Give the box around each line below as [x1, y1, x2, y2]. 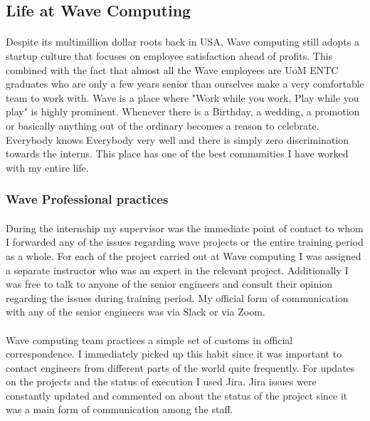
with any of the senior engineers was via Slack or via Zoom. [6, 304, 265, 319]
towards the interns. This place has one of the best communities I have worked [6, 146, 349, 161]
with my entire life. [6, 160, 89, 175]
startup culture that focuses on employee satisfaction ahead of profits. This [6, 48, 333, 63]
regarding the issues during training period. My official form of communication [6, 290, 349, 305]
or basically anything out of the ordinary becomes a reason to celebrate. [6, 118, 319, 132]
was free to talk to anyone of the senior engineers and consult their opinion [6, 276, 332, 291]
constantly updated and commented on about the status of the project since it [6, 388, 348, 402]
